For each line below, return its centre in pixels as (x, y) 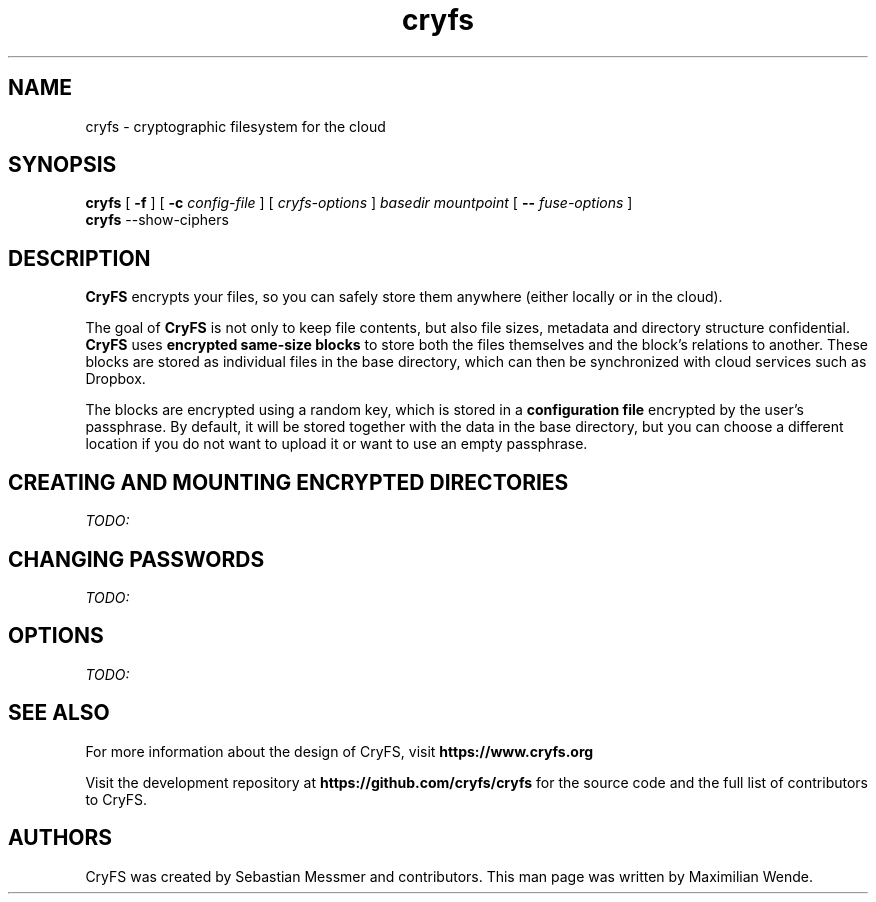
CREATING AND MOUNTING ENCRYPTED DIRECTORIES (288, 482)
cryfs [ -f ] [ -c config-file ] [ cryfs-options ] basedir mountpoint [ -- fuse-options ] (359, 203)
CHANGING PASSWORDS (136, 559)
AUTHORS (60, 838)
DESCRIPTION (79, 258)
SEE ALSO (59, 713)
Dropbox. (115, 379)
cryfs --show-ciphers (157, 220)
